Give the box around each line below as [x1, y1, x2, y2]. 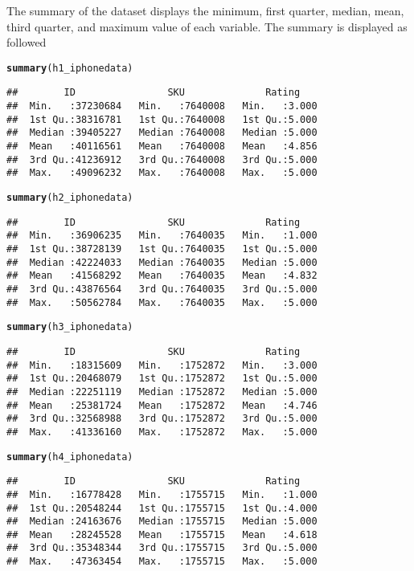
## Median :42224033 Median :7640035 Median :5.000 [6, 256, 318, 268]
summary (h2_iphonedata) [6, 192, 133, 204]
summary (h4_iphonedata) [6, 451, 133, 463]
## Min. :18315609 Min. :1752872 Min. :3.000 [6, 359, 318, 371]
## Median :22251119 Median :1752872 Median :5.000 [6, 385, 318, 398]
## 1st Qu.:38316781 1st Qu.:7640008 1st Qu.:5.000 [6, 113, 318, 125]
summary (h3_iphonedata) [6, 321, 133, 333]
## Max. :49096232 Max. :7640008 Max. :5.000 [6, 167, 318, 179]
